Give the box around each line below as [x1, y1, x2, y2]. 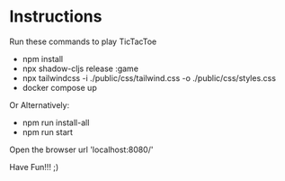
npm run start [22, 126, 74, 137]
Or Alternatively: [9, 99, 70, 110]
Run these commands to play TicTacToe [9, 36, 157, 47]
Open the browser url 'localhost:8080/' [9, 144, 154, 155]
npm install [22, 53, 64, 64]
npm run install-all [22, 117, 90, 128]
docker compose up [22, 82, 97, 93]
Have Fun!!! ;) [9, 161, 59, 172]
